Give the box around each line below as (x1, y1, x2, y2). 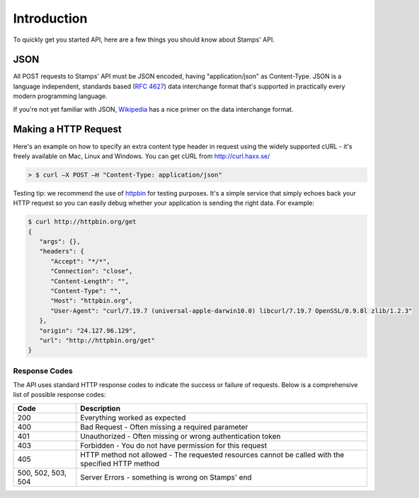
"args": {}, (39, 237, 81, 246)
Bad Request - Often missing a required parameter (80, 422, 248, 432)
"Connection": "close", (50, 267, 133, 275)
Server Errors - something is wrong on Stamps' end (80, 472, 252, 482)
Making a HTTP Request (13, 124, 122, 136)
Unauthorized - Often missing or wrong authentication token (80, 431, 281, 441)
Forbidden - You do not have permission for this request (80, 440, 268, 450)
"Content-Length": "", (50, 277, 130, 285)
